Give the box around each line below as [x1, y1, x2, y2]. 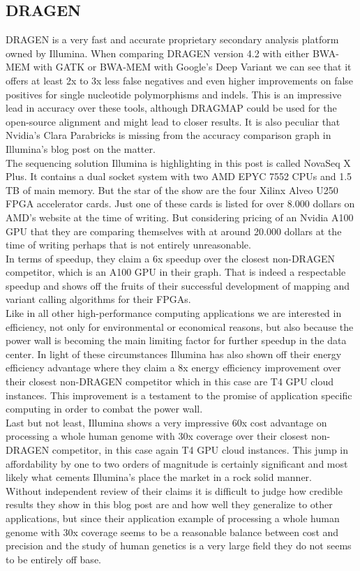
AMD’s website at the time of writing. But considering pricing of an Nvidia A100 [6, 209, 354, 224]
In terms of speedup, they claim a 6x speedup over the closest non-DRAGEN [6, 251, 336, 265]
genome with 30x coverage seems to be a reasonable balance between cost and [6, 524, 339, 539]
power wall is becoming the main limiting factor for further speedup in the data [6, 333, 347, 348]
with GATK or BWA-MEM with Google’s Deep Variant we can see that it [33, 59, 352, 74]
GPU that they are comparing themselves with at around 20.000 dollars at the [6, 223, 342, 238]
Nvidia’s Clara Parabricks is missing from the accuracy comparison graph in [6, 128, 331, 142]
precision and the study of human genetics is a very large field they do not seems [6, 538, 352, 553]
